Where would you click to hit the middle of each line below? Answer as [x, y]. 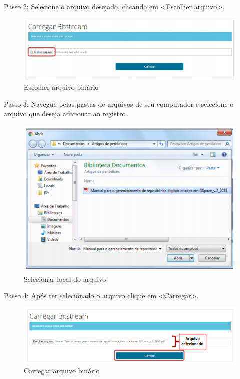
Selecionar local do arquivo [65, 278]
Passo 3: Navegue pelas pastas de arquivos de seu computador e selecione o [119, 104]
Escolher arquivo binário [61, 87]
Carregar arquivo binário [62, 371]
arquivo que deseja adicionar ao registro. [66, 114]
